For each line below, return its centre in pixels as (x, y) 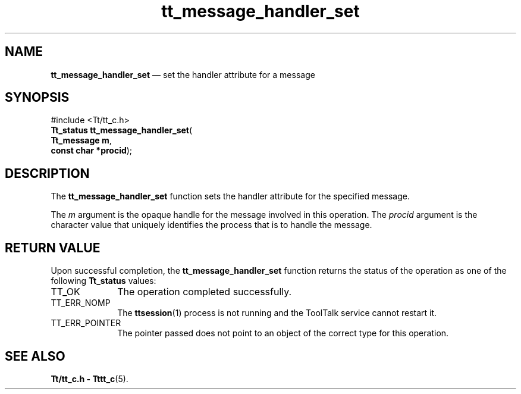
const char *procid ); (92, 151)
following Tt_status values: (103, 281)
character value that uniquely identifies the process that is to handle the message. (211, 225)
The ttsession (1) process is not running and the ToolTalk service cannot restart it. (277, 313)
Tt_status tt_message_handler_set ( (122, 130)
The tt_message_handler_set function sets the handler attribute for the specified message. (230, 196)
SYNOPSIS (37, 98)
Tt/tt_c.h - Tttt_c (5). (90, 379)
